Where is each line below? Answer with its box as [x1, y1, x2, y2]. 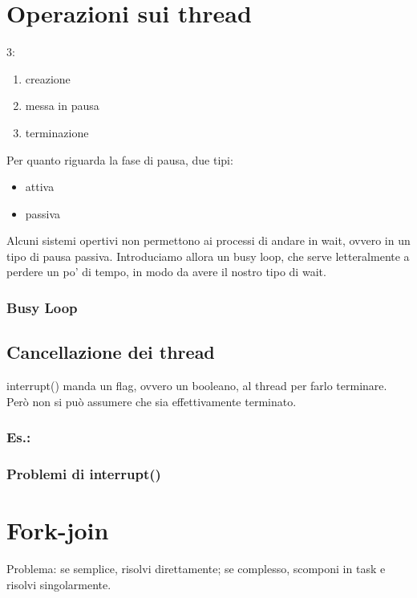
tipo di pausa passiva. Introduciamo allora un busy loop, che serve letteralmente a [6, 247, 410, 264]
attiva [25, 178, 55, 195]
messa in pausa [25, 97, 99, 114]
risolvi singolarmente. [6, 576, 111, 592]
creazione [25, 70, 71, 87]
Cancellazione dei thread [6, 340, 215, 364]
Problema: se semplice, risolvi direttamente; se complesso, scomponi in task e [6, 560, 386, 577]
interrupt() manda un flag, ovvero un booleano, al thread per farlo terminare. [6, 377, 387, 394]
